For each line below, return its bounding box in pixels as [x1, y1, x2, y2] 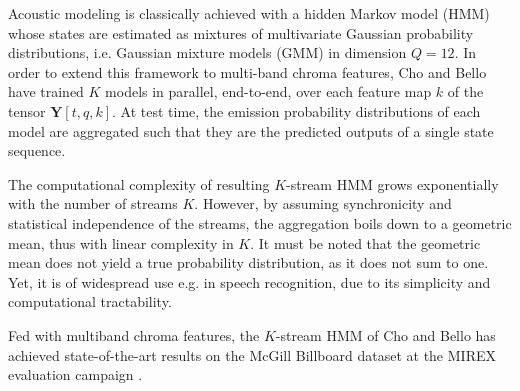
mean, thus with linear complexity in [8, 232, 234, 253]
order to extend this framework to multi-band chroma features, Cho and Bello [8, 61, 487, 82]
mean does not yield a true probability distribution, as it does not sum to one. [8, 252, 489, 273]
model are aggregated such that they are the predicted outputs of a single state [8, 120, 494, 141]
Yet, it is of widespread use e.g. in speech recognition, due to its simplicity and [8, 271, 491, 292]
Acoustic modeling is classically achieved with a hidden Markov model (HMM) [8, 3, 490, 23]
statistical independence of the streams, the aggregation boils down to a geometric [8, 212, 512, 233]
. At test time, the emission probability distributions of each [112, 100, 481, 121]
